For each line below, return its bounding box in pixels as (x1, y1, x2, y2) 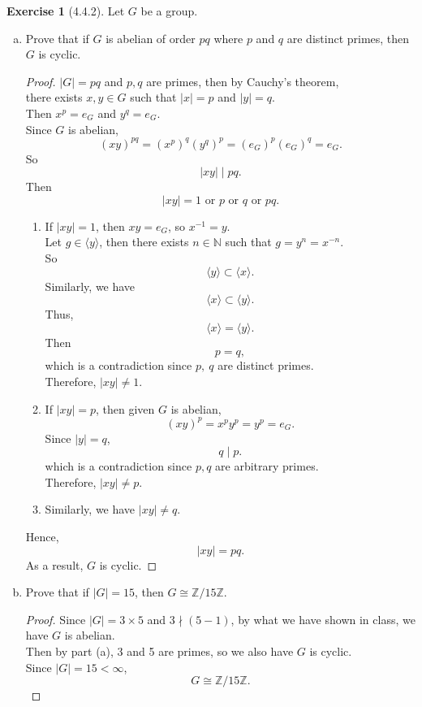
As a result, (25, 556, 84, 573)
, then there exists (99, 233, 189, 250)
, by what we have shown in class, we (230, 610, 416, 627)
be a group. (140, 2, 198, 19)
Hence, (25, 528, 59, 545)
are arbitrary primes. (215, 458, 319, 475)
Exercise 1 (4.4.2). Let (6, 2, 125, 19)
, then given (95, 400, 155, 417)
